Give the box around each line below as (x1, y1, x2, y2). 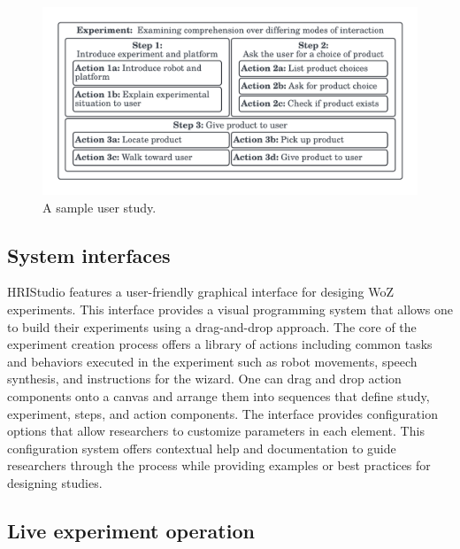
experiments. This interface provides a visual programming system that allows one (7, 299, 453, 318)
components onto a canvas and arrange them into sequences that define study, (7, 386, 430, 405)
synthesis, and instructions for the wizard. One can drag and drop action (7, 369, 402, 388)
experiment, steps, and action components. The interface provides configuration (7, 404, 438, 422)
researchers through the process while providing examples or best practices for (7, 456, 431, 475)
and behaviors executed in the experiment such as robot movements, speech (7, 352, 418, 370)
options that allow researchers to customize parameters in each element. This (7, 421, 425, 440)
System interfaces (7, 241, 171, 268)
